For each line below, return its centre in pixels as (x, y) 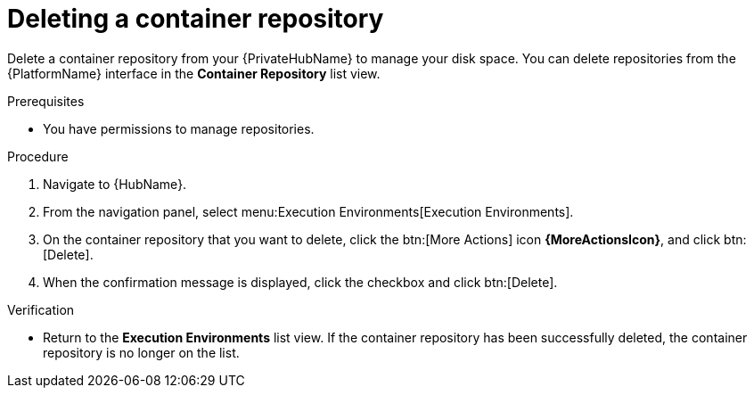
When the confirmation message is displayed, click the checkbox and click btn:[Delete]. (300, 282)
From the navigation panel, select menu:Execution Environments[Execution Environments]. (308, 211)
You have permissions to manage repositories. (179, 128)
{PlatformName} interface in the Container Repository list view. (194, 73)
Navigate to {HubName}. (115, 184)
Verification (41, 309)
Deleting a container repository (196, 19)
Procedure (38, 156)
